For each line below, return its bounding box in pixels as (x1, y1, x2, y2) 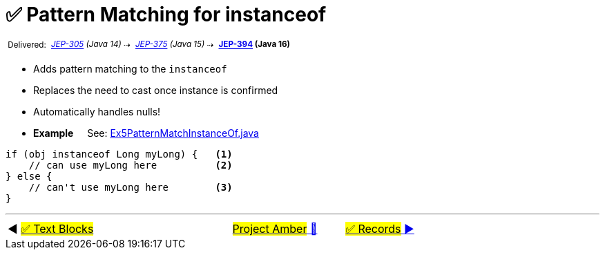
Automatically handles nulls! (33, 106, 161, 118)
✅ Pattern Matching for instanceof (6, 3, 327, 26)
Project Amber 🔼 (232, 222, 318, 236)
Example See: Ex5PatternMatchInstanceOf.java (33, 127, 259, 140)
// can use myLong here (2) (28, 160, 233, 171)
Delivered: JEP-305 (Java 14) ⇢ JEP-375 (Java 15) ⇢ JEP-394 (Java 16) (8, 39, 290, 50)
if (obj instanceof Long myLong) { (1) (6, 149, 233, 160)
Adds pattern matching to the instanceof (33, 63, 227, 75)
